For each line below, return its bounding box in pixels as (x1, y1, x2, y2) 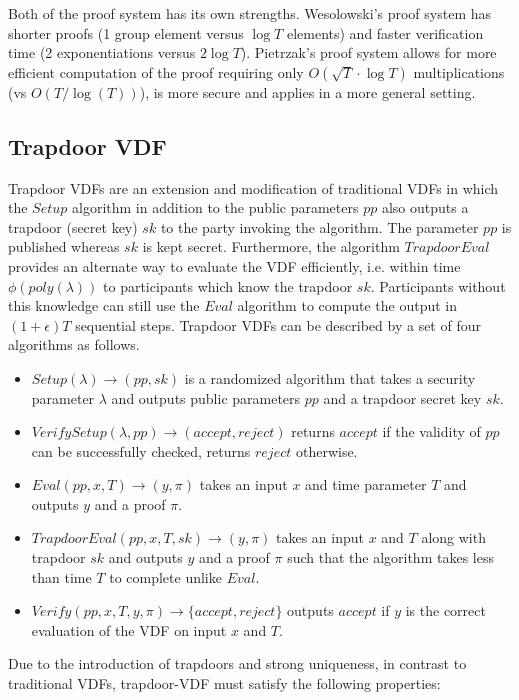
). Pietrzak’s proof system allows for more (240, 42, 497, 63)
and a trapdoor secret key (323, 387, 482, 408)
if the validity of (382, 421, 481, 442)
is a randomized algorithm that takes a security (184, 367, 476, 388)
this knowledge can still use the (8, 295, 200, 316)
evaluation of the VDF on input (31, 619, 227, 640)
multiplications (413, 61, 505, 82)
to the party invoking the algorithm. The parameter (160, 216, 479, 237)
